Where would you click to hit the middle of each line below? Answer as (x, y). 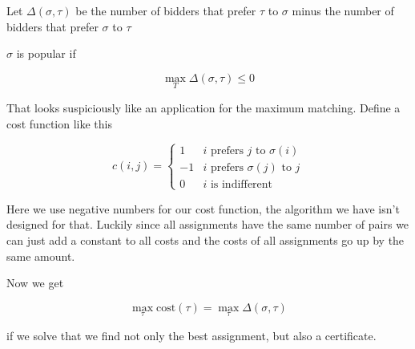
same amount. (41, 256)
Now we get (35, 283)
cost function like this (59, 123)
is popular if (46, 53)
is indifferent (242, 184)
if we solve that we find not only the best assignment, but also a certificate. (191, 335)
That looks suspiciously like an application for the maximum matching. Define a (203, 108)
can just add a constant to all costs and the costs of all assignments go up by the (205, 239)
